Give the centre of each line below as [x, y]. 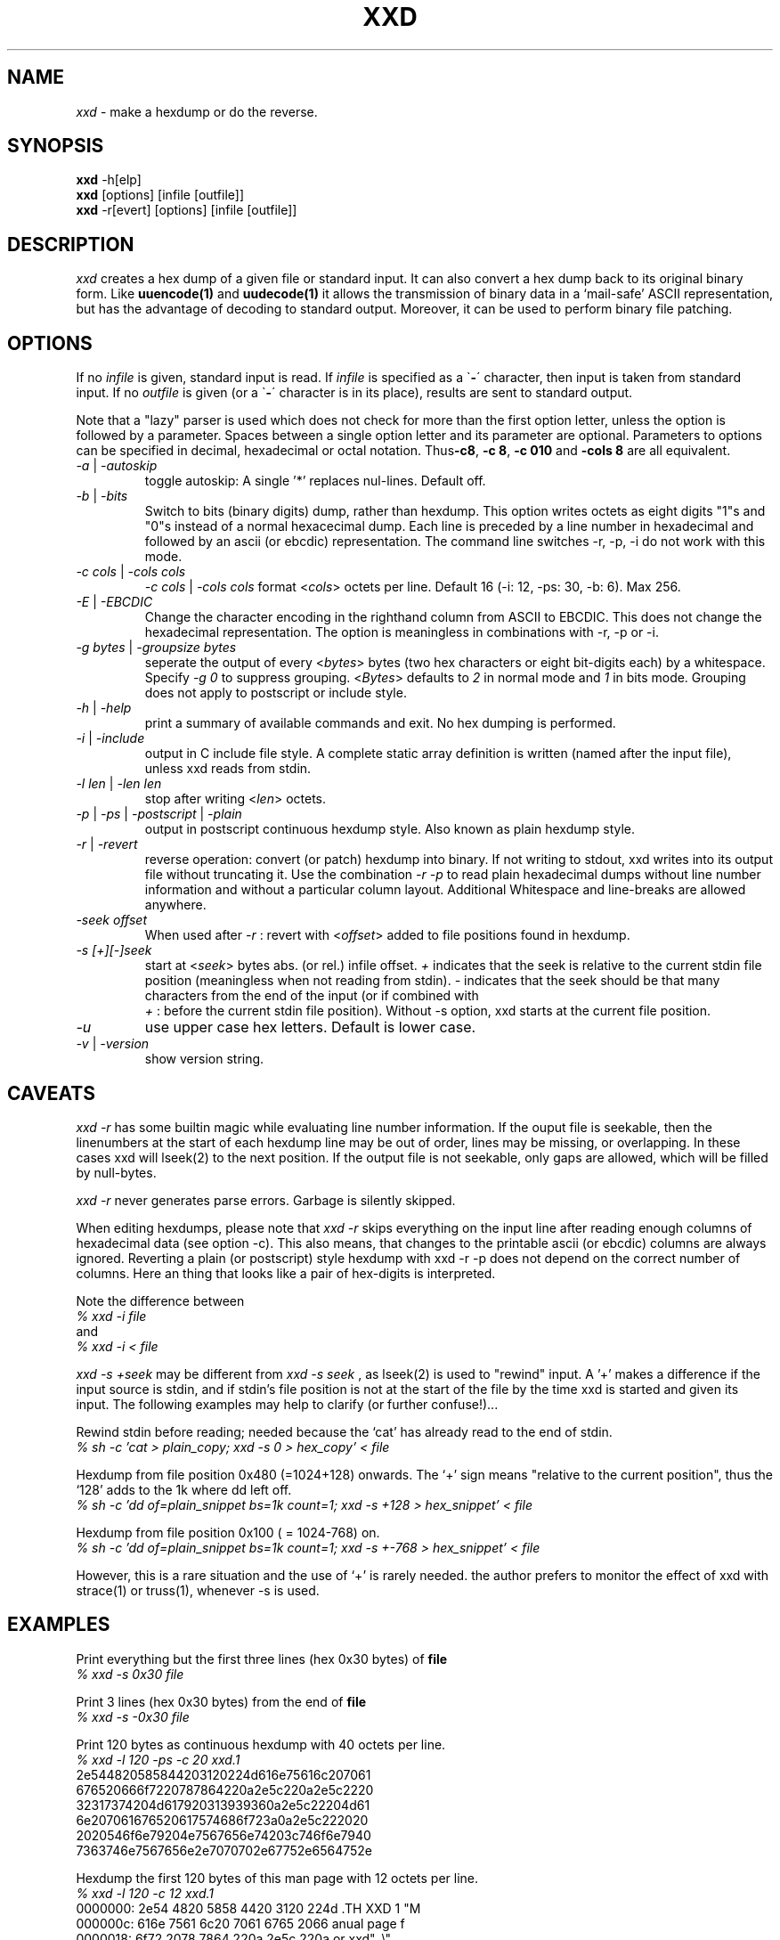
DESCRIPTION [71, 244]
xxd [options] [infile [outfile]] [160, 195]
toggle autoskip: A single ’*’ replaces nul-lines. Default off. [315, 481]
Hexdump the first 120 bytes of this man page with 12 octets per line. [277, 1878]
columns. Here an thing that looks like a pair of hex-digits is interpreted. [286, 1273]
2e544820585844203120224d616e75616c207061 [223, 1774]
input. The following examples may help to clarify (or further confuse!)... [287, 1404]
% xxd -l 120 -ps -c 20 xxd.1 [158, 1759]
